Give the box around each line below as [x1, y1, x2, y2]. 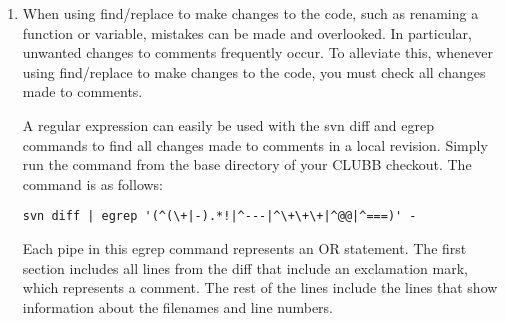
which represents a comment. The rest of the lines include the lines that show [22, 277, 498, 298]
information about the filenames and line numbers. [22, 296, 334, 317]
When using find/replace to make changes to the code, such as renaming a [22, 3, 479, 23]
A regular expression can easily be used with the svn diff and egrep [22, 114, 434, 135]
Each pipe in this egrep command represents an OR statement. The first [22, 238, 467, 258]
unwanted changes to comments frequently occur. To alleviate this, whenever [22, 42, 493, 63]
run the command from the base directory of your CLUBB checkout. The [22, 154, 472, 175]
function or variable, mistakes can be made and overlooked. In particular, [22, 22, 472, 43]
